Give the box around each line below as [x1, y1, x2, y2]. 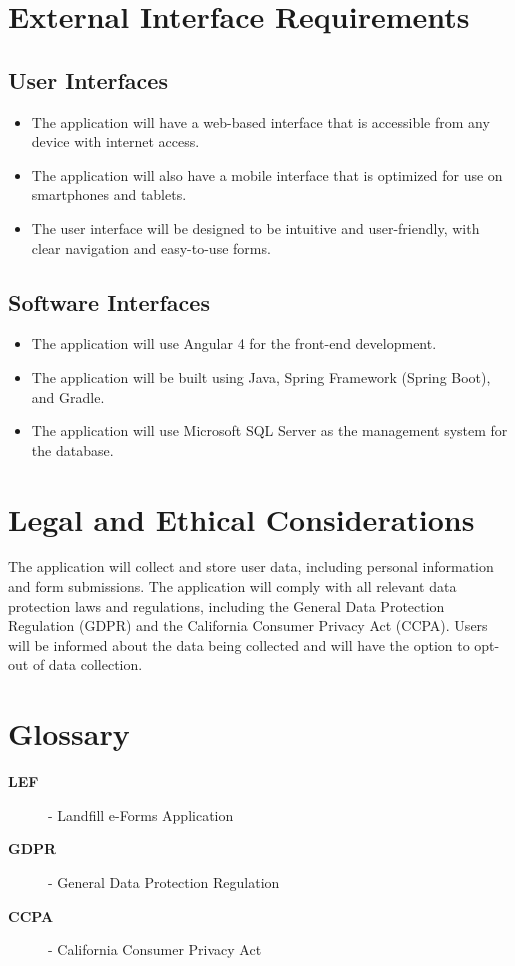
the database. [31, 439, 114, 460]
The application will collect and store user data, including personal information [8, 556, 494, 577]
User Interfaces [8, 64, 168, 95]
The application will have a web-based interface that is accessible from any [31, 111, 490, 132]
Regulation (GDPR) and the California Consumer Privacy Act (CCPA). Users [8, 615, 488, 636]
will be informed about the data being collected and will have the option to [8, 634, 470, 655]
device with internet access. [31, 131, 200, 152]
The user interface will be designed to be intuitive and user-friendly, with [31, 217, 480, 238]
